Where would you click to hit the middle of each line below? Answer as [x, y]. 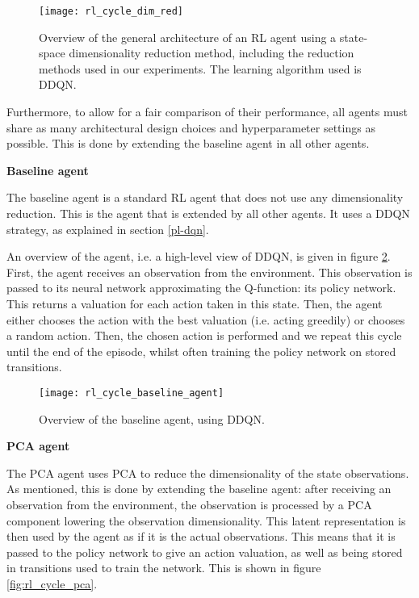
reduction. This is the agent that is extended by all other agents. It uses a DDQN [208, 213]
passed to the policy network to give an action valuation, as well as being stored [205, 552]
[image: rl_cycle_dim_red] [111, 11]
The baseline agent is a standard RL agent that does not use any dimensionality [205, 197]
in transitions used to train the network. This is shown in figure [164, 568]
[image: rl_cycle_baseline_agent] [132, 393]
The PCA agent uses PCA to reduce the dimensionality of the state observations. [208, 473]
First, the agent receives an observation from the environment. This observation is [209, 272]
